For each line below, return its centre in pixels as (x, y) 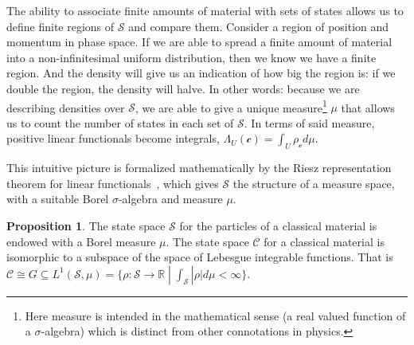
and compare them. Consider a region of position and (259, 26)
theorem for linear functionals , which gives (113, 183)
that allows (368, 107)
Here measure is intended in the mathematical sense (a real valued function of (215, 315)
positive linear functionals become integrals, (113, 138)
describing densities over (66, 107)
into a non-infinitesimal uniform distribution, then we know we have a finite (191, 57)
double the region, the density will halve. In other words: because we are (183, 88)
